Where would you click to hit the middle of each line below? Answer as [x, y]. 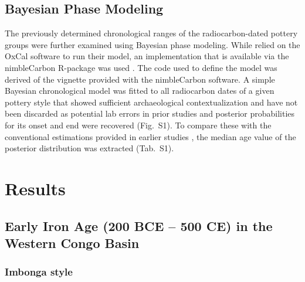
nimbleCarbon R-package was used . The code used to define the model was [141, 67]
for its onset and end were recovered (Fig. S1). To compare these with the [138, 125]
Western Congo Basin [72, 242]
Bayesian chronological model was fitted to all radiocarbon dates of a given [140, 91]
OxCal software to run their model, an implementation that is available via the [147, 56]
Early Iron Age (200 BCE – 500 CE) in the [139, 225]
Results [35, 188]
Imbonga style [39, 272]
